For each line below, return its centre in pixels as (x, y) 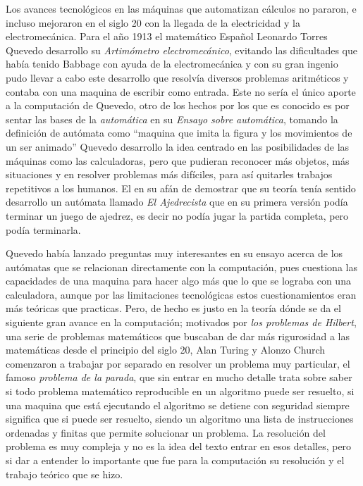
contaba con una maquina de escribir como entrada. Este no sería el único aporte (181, 91)
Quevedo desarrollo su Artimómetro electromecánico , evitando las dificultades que (181, 50)
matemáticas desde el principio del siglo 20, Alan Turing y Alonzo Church (166, 350)
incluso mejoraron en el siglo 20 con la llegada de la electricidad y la (153, 22)
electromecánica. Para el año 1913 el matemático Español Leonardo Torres (167, 36)
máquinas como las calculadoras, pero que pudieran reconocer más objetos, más (178, 160)
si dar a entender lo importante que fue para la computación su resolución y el (175, 460)
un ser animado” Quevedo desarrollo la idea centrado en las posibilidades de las (178, 146)
